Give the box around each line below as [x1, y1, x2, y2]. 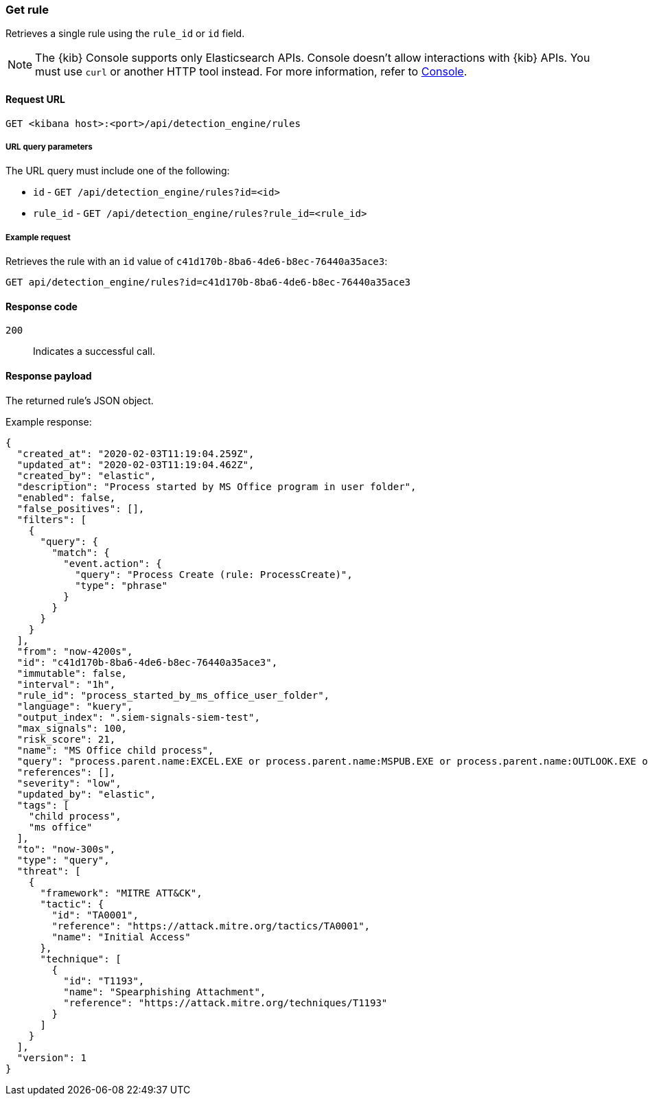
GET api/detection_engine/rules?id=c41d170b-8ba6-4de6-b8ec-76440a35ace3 [5, 277, 411, 288]
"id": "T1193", [63, 975, 145, 986]
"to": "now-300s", [16, 843, 116, 855]
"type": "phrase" [75, 579, 168, 591]
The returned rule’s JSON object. [5, 394, 154, 406]
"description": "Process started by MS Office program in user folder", [16, 480, 417, 492]
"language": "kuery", [16, 700, 133, 712]
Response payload [5, 369, 92, 382]
